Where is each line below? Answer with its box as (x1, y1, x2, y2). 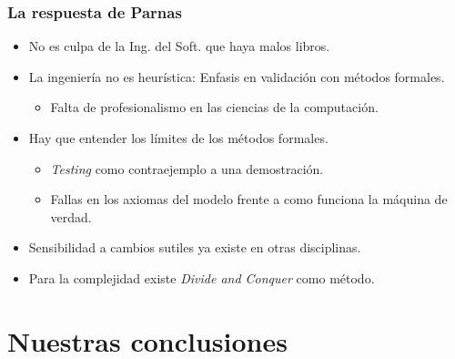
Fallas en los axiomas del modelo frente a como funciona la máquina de (50, 190, 448, 209)
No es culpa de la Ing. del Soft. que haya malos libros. (28, 36, 330, 56)
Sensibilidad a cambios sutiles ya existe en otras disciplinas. (28, 238, 361, 257)
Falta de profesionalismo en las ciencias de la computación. (50, 97, 379, 117)
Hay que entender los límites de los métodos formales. (28, 128, 329, 147)
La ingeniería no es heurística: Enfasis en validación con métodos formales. (28, 67, 445, 86)
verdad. (50, 207, 92, 226)
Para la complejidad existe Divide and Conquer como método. (28, 268, 375, 287)
